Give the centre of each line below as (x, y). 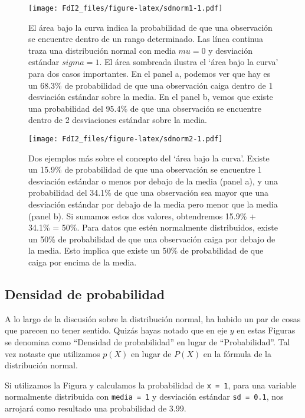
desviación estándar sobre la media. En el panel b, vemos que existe (151, 97)
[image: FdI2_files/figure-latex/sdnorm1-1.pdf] (126, 8)
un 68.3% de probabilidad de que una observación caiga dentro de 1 (151, 85)
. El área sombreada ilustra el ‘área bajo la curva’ (189, 62)
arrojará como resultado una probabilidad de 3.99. (96, 408)
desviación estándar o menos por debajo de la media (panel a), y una (153, 181)
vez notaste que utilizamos (53, 353)
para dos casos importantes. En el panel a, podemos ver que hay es (150, 74)
